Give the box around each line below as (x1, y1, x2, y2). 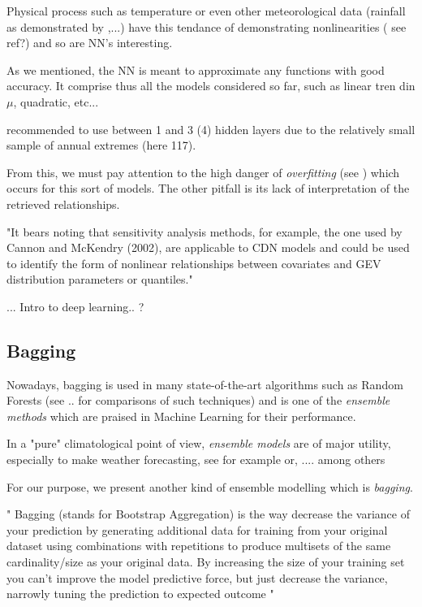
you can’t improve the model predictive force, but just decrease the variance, (6, 569, 388, 586)
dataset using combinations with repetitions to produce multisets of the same (6, 537, 391, 554)
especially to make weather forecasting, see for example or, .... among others (6, 451, 385, 468)
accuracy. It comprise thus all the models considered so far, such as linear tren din (6, 77, 416, 94)
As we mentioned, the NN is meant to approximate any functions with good (6, 61, 385, 78)
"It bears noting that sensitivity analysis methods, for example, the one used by (6, 223, 403, 240)
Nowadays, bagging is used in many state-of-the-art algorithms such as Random (6, 375, 403, 392)
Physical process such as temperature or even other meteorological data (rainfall (6, 2, 406, 19)
